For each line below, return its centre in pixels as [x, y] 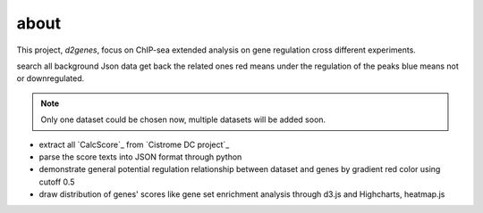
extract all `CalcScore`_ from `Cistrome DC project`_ [134, 144]
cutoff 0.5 [57, 182]
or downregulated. [51, 78]
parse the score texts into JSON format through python [140, 157]
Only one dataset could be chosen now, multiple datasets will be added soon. [183, 119]
